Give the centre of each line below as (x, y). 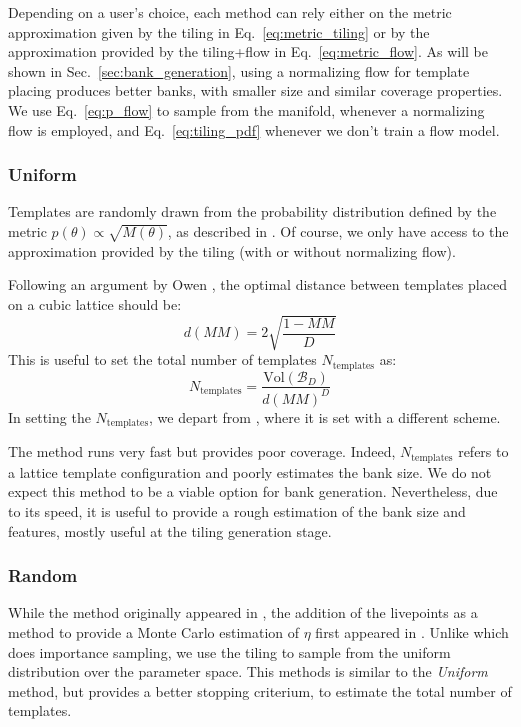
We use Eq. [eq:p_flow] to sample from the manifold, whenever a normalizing (246, 109)
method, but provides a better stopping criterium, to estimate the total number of (260, 690)
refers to (483, 451)
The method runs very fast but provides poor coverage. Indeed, (202, 451)
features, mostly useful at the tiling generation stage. (170, 530)
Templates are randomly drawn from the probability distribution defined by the (252, 211)
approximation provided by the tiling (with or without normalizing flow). (232, 250)
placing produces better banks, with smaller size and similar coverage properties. (255, 90)
